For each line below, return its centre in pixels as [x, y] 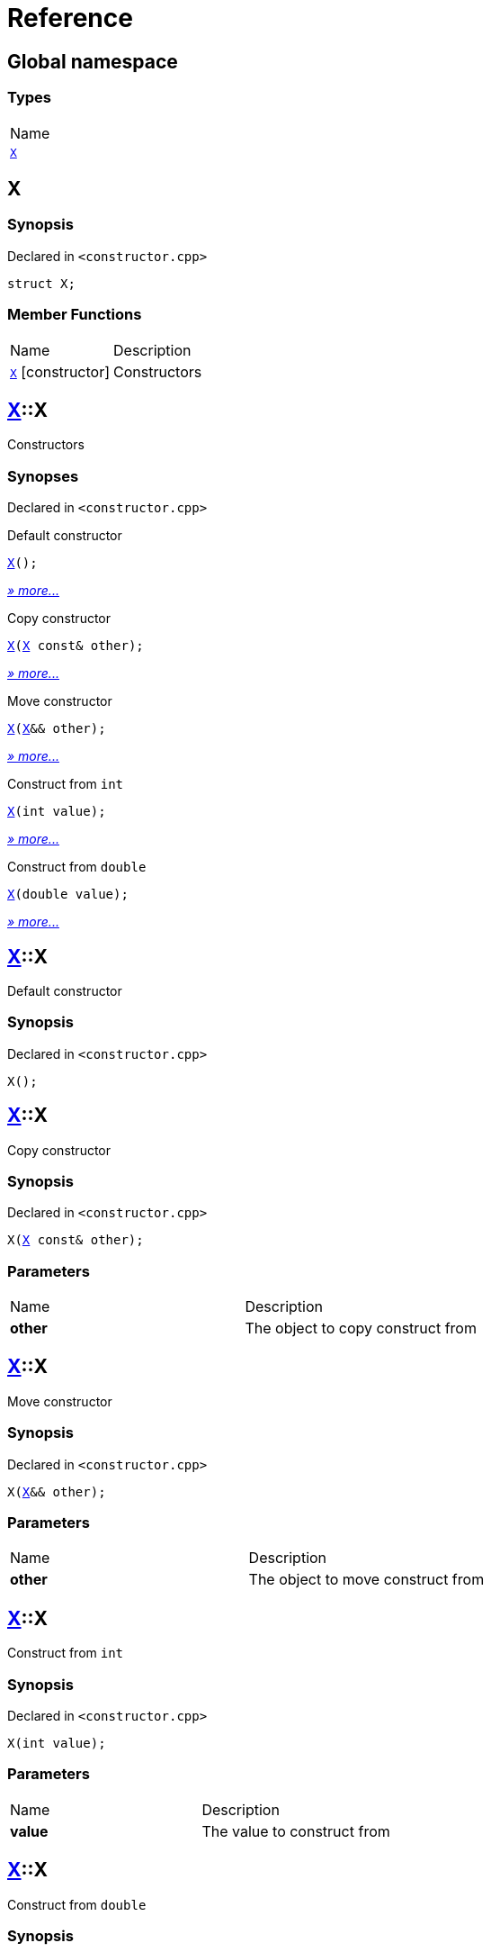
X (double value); [68, 895]
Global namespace [93, 61]
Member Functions [75, 315]
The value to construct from [296, 1831]
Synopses [43, 476]
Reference [70, 18]
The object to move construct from [366, 1580]
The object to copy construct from [361, 1328]
